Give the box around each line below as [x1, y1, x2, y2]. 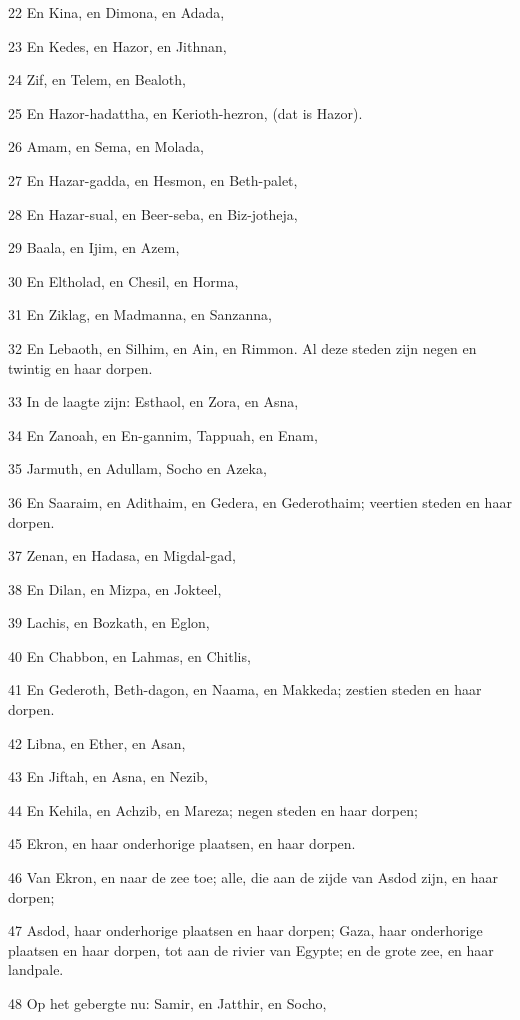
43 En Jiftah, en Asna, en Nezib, [8, 766, 208, 787]
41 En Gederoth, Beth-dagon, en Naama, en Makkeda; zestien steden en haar [8, 679, 482, 700]
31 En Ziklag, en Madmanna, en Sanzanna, [8, 304, 272, 325]
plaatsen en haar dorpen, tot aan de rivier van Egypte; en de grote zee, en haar [8, 939, 494, 960]
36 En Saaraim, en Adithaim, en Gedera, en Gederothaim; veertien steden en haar [8, 491, 512, 512]
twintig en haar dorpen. [8, 357, 153, 378]
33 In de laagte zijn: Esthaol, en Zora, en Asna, [8, 391, 299, 412]
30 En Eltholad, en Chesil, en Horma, [8, 270, 239, 291]
